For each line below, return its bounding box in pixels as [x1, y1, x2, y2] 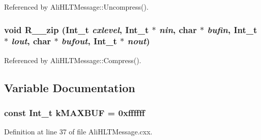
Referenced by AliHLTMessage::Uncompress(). [4, 2, 149, 12]
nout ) [127, 35, 150, 47]
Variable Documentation [4, 79, 135, 95]
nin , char [159, 23, 197, 36]
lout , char [11, 35, 51, 47]
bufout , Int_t [61, 35, 117, 47]
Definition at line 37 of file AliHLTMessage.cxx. [4, 126, 153, 137]
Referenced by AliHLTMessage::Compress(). [4, 54, 141, 65]
